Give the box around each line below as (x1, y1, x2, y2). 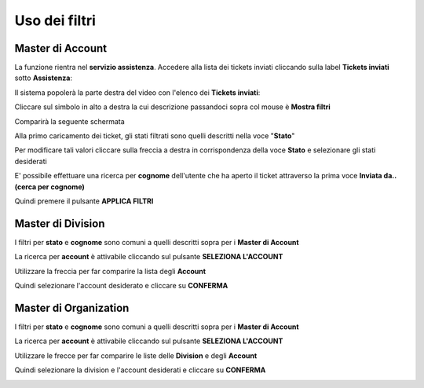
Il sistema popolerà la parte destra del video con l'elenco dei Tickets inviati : (14, 87, 261, 97)
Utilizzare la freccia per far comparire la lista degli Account (14, 266, 207, 276)
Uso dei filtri (14, 12, 96, 29)
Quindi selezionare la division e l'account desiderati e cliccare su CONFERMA (14, 365, 266, 375)
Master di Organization (14, 301, 130, 314)
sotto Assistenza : (14, 73, 72, 82)
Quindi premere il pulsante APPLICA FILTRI (14, 196, 154, 206)
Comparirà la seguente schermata (14, 116, 125, 126)
